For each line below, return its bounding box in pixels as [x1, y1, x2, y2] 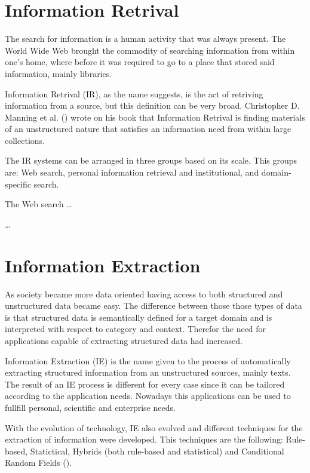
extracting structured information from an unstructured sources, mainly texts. [5, 366, 291, 379]
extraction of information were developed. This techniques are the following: [5, 433, 283, 446]
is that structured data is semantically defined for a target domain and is [5, 311, 272, 323]
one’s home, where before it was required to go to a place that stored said [5, 56, 275, 68]
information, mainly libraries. [5, 67, 112, 79]
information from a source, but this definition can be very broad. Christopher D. [5, 99, 300, 112]
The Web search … [5, 198, 72, 210]
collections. [5, 134, 45, 146]
